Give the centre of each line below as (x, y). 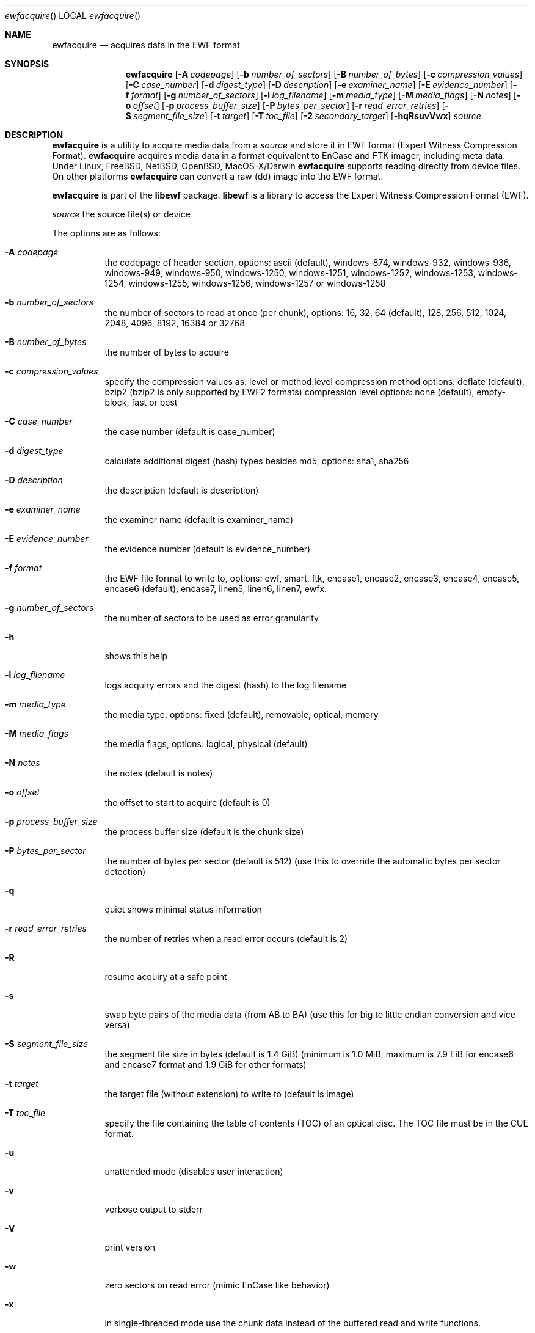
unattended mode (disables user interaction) (194, 1171)
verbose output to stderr (154, 1209)
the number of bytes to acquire (167, 352)
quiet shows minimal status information (183, 909)
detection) (125, 871)
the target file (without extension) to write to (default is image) (229, 1094)
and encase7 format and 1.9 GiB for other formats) (206, 1065)
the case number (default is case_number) (190, 432)
